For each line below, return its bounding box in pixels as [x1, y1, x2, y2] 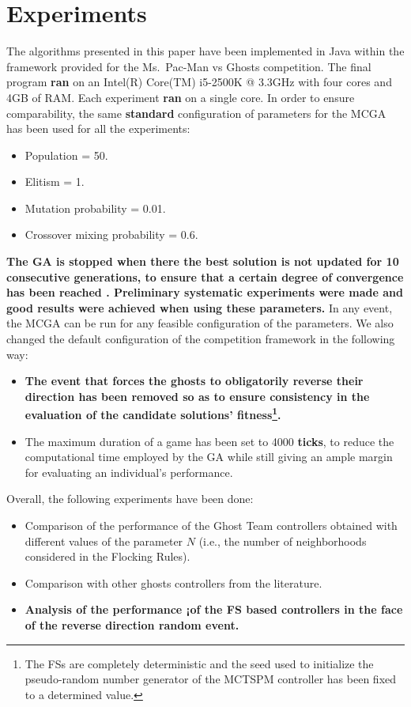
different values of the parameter [25, 532, 183, 549]
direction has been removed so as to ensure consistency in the [25, 388, 370, 404]
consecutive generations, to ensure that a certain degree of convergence [6, 268, 404, 285]
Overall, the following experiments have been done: [6, 490, 254, 507]
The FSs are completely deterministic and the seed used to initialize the [25, 655, 374, 671]
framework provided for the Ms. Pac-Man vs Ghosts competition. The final [6, 58, 371, 74]
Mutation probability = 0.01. [25, 199, 166, 216]
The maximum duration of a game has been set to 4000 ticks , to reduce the [25, 433, 394, 449]
